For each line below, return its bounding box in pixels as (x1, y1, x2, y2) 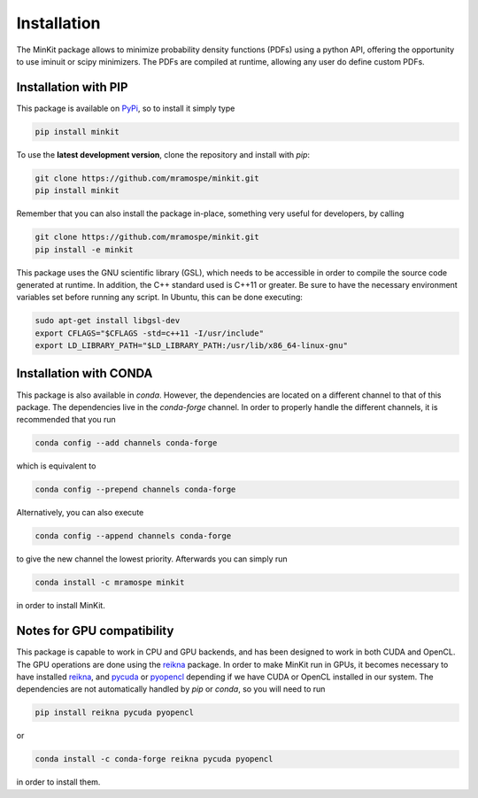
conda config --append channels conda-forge (35, 531, 232, 541)
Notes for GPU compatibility (16, 624, 174, 639)
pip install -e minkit (35, 244, 134, 254)
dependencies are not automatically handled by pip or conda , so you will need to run (16, 684, 326, 694)
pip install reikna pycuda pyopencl (35, 708, 195, 717)
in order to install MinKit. (16, 600, 105, 611)
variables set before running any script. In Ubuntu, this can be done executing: (16, 292, 303, 303)
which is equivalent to (16, 461, 96, 471)
